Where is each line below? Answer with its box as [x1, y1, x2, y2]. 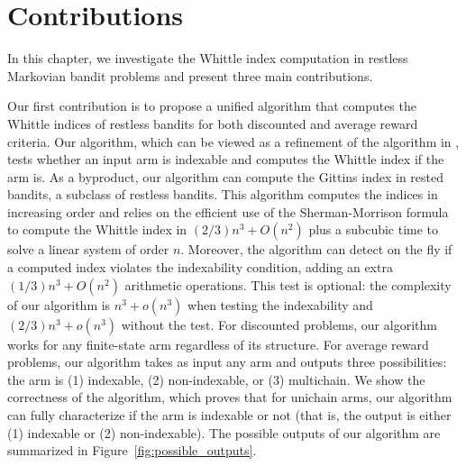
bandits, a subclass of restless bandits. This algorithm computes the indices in [7, 185, 438, 204]
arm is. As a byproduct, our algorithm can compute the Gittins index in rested [7, 167, 444, 186]
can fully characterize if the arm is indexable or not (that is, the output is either [7, 406, 452, 425]
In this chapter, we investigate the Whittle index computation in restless [7, 49, 408, 68]
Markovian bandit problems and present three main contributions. [7, 66, 373, 85]
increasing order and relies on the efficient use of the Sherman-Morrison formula [7, 202, 449, 221]
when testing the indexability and [187, 295, 373, 314]
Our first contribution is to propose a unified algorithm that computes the [7, 96, 416, 115]
